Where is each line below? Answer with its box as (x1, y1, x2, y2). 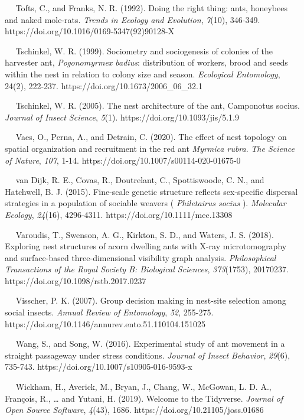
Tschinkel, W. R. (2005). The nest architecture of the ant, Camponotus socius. (15, 99, 300, 112)
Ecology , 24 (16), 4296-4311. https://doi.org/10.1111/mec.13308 (5, 208, 233, 220)
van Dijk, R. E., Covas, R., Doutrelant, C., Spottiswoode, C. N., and (15, 174, 264, 186)
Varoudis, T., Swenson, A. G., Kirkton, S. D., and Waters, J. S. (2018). (15, 228, 274, 240)
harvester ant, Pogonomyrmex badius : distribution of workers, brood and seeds (5, 56, 288, 69)
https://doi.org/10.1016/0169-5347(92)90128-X (5, 25, 175, 37)
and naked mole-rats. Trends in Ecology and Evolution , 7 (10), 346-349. (5, 13, 260, 25)
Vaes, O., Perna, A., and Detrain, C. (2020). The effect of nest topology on (15, 131, 287, 143)
